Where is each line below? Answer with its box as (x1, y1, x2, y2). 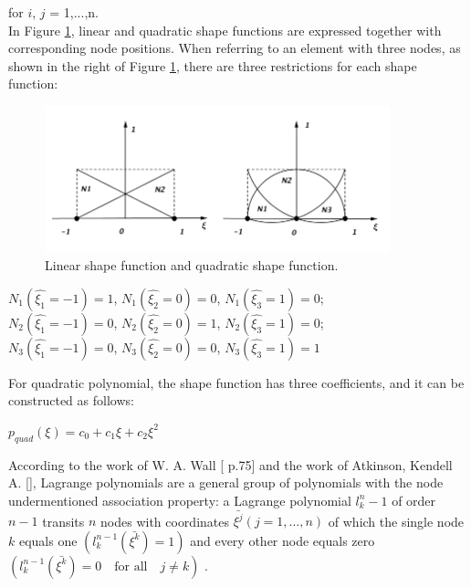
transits (42, 511, 85, 530)
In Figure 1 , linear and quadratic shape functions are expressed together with (8, 20, 442, 39)
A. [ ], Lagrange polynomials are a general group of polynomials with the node (8, 473, 444, 492)
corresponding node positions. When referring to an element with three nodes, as (8, 38, 461, 58)
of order (392, 490, 436, 509)
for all (114, 560, 148, 573)
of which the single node (328, 511, 465, 530)
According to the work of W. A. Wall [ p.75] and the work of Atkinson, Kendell (8, 455, 453, 474)
